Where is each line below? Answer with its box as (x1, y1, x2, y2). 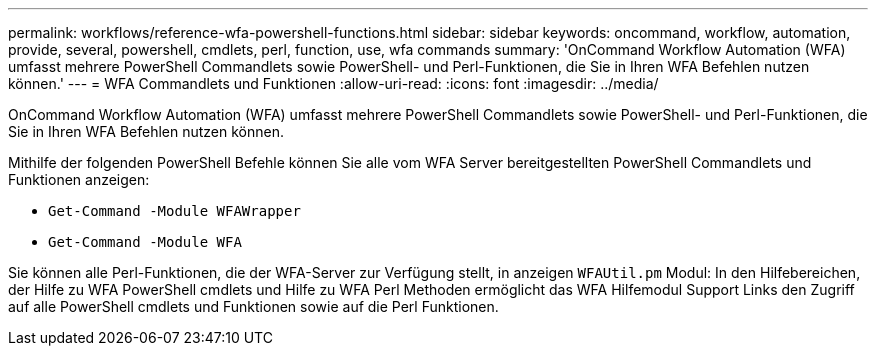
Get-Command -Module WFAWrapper (48, 203, 301, 219)
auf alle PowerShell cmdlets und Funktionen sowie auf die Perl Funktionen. (8, 298, 499, 315)
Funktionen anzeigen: (8, 171, 150, 188)
